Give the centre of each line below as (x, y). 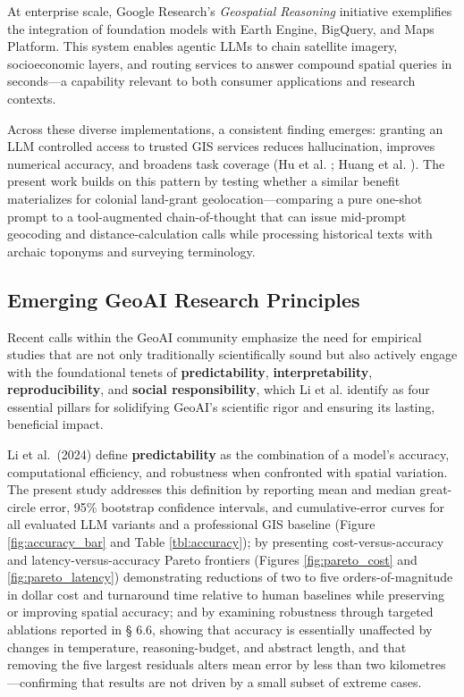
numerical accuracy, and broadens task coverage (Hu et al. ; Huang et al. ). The (226, 163)
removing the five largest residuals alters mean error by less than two (197, 664)
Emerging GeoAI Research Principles (184, 299)
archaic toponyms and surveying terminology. (131, 251)
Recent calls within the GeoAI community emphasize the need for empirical (215, 336)
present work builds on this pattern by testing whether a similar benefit (204, 181)
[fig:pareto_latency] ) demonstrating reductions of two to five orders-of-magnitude (230, 577)
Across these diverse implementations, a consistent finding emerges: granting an (225, 128)
